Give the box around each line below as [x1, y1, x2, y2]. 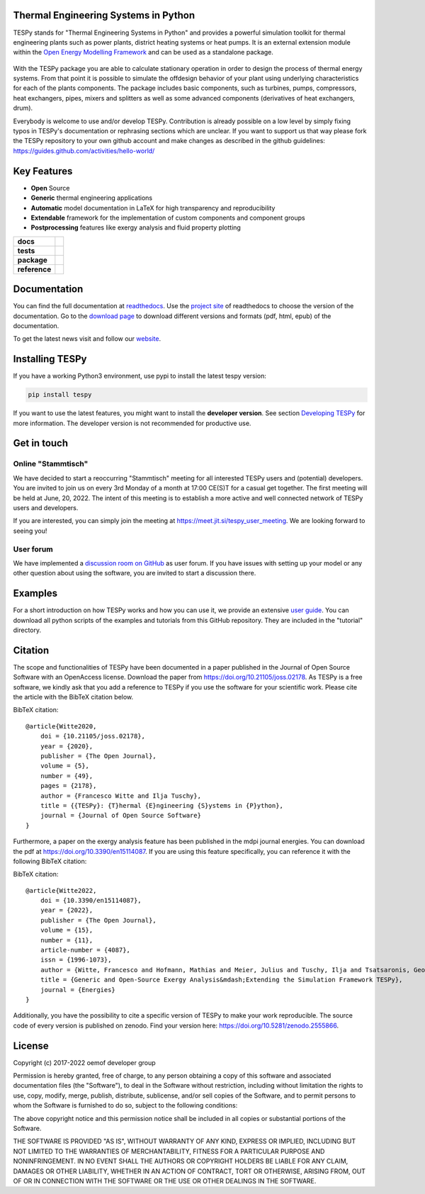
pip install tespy [28, 390, 92, 399]
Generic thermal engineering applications [30, 193, 153, 202]
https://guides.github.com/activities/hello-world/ [13, 146, 155, 155]
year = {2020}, [40, 742, 93, 750]
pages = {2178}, [40, 782, 97, 790]
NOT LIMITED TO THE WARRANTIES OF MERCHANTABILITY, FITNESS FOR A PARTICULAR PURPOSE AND [13, 1147, 325, 1155]
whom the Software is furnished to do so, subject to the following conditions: [13, 1101, 238, 1110]
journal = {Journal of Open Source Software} [40, 811, 202, 820]
